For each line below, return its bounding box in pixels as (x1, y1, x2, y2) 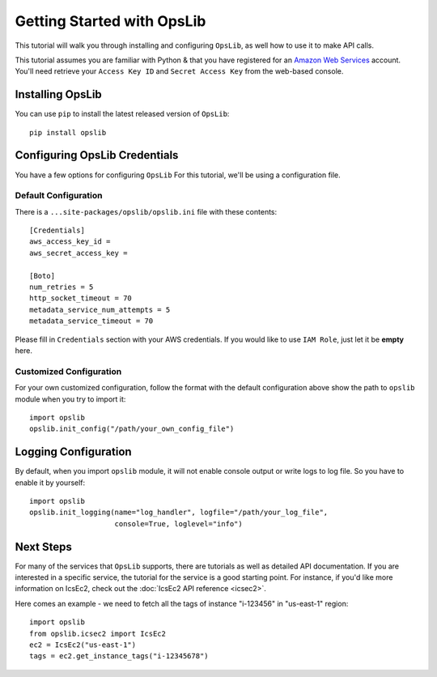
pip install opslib (29, 128, 107, 137)
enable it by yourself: (15, 478, 86, 488)
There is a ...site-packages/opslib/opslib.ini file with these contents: (15, 207, 278, 216)
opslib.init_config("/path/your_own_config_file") (29, 424, 235, 433)
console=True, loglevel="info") (114, 519, 243, 528)
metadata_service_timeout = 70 (29, 317, 154, 326)
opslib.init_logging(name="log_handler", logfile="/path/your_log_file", (29, 508, 329, 517)
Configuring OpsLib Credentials (15, 148, 179, 162)
